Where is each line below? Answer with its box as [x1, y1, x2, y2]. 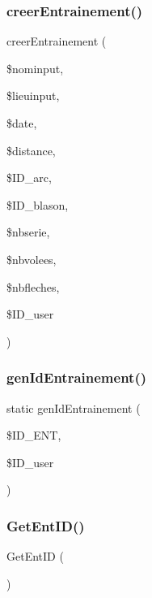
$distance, [6, 141, 56, 158]
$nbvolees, [6, 250, 57, 267]
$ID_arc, [6, 169, 52, 186]
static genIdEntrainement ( [6, 399, 141, 416]
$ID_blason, [6, 196, 69, 213]
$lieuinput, [6, 87, 60, 104]
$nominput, [6, 59, 64, 76]
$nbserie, [6, 223, 50, 240]
